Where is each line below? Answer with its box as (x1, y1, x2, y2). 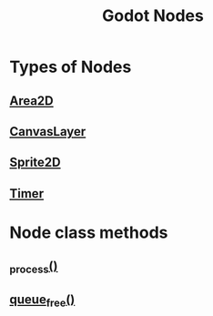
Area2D (9, 93, 55, 108)
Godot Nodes (101, 5, 205, 26)
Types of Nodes (9, 56, 132, 77)
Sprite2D (9, 155, 61, 170)
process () (9, 259, 58, 276)
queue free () (9, 291, 76, 310)
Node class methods (9, 222, 168, 242)
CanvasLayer (9, 124, 86, 139)
